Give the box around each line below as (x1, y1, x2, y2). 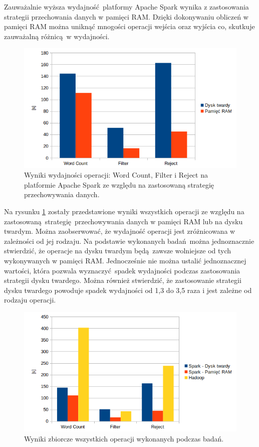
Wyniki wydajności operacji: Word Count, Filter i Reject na (24, 170, 208, 180)
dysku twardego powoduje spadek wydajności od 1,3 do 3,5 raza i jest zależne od (4, 284, 252, 295)
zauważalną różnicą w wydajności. (4, 31, 110, 41)
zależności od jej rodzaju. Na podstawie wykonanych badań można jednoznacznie (4, 235, 254, 246)
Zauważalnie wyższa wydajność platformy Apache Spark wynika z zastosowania (4, 2, 249, 12)
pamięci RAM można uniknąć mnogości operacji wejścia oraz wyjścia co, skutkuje (4, 21, 255, 32)
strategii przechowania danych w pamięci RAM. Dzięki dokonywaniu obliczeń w (4, 11, 248, 22)
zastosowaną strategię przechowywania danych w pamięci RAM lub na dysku (4, 216, 243, 226)
